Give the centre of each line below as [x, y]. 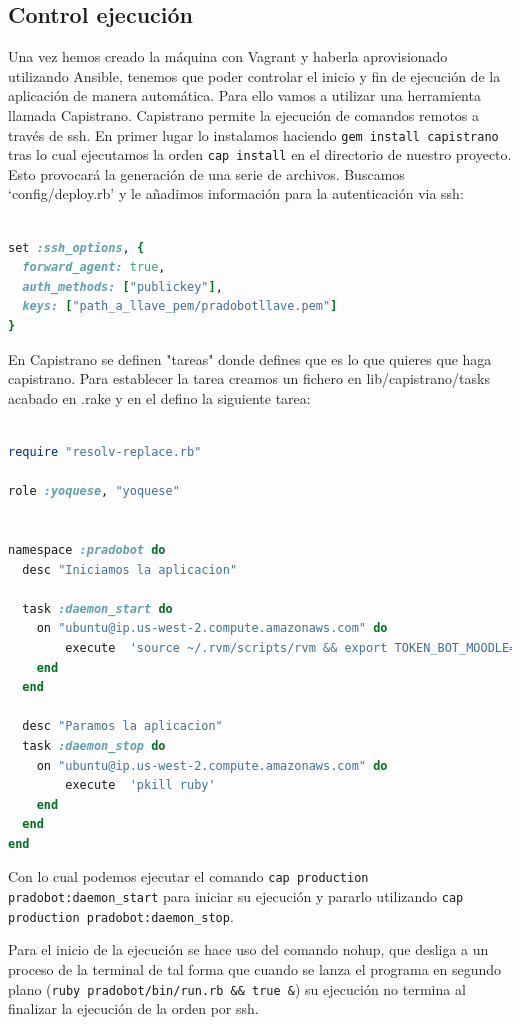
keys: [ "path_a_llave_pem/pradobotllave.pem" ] [180, 306]
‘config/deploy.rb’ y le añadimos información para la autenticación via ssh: [236, 193]
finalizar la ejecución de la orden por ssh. [133, 1008]
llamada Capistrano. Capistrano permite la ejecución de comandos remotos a [244, 114]
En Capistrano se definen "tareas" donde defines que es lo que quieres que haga [250, 358]
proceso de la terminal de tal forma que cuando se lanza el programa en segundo [255, 969]
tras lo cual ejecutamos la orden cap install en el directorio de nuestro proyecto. [260, 154]
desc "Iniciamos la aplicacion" [130, 569]
